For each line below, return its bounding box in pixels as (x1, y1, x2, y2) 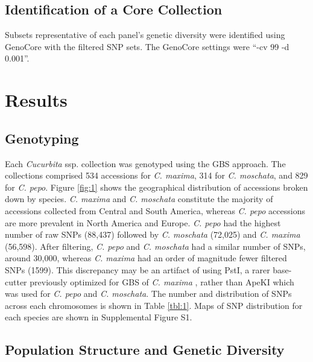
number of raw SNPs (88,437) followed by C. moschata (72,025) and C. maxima (5, 228, 300, 241)
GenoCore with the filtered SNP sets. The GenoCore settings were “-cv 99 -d (5, 40, 289, 52)
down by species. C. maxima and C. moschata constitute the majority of (5, 192, 273, 205)
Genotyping (5, 129, 79, 147)
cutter (5, 275, 27, 288)
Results (5, 87, 68, 112)
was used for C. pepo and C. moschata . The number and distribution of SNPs (5, 287, 292, 300)
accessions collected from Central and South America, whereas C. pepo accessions (5, 204, 305, 217)
